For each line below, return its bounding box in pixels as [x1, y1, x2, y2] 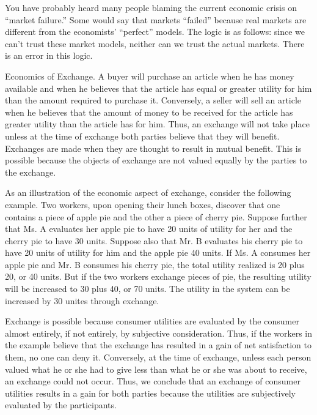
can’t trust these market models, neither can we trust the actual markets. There [5, 37, 305, 50]
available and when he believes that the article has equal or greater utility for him [5, 81, 312, 94]
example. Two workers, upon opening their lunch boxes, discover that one [5, 198, 280, 211]
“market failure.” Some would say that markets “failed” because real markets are [5, 13, 307, 26]
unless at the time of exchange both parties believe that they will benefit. [5, 129, 280, 142]
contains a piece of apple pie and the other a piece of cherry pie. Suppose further [5, 210, 307, 223]
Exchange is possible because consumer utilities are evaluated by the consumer [5, 315, 299, 327]
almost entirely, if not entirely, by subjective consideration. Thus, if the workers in [5, 326, 313, 339]
